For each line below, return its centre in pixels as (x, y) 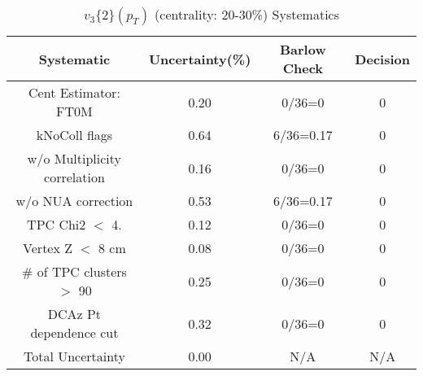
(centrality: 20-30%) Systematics (247, 14)
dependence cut (74, 332)
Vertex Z (48, 248)
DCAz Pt (74, 314)
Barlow (303, 49)
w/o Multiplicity (74, 158)
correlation (74, 177)
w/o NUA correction (74, 201)
